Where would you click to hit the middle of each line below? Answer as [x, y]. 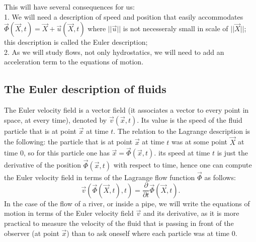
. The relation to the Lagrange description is [182, 131]
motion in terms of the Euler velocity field [69, 213]
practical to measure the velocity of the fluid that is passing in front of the [119, 223]
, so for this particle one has [66, 153]
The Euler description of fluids [85, 89]
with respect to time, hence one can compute [183, 165]
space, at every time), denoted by [56, 119]
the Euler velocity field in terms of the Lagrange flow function [100, 177]
